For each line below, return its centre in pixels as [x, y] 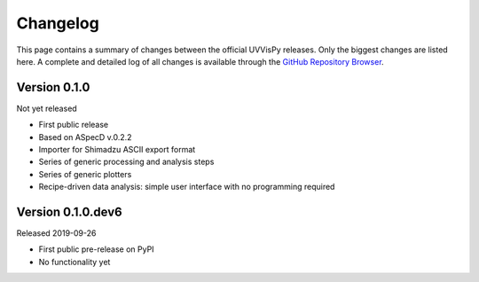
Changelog [58, 23]
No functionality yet [75, 262]
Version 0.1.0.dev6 [70, 212]
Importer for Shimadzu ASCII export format [117, 150]
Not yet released [47, 108]
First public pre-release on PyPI [96, 249]
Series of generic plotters [85, 174]
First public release [74, 125]
